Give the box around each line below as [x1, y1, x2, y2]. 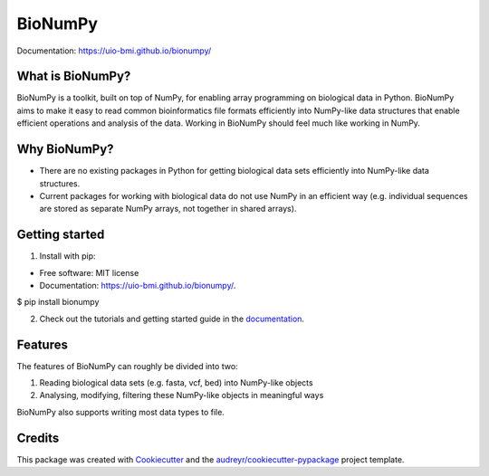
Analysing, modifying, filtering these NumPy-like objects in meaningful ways [39, 390, 324, 401]
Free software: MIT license [39, 267, 139, 278]
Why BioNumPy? [16, 141, 114, 157]
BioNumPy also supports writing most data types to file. [16, 406, 225, 417]
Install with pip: [39, 251, 96, 262]
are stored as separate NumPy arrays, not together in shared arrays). [39, 204, 297, 214]
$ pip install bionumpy [16, 297, 100, 308]
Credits [16, 430, 60, 445]
